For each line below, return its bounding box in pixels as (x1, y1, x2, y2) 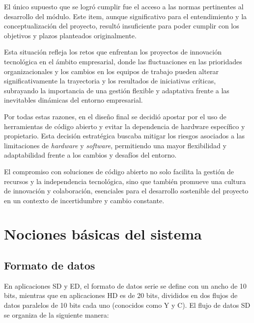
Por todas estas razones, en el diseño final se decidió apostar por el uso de (4, 111, 226, 121)
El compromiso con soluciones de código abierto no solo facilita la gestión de (4, 166, 234, 176)
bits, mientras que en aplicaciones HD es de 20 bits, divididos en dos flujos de (4, 290, 238, 300)
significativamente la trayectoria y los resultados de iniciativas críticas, (4, 76, 216, 86)
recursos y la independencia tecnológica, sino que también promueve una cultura (4, 176, 246, 186)
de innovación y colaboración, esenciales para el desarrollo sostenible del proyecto (4, 186, 249, 196)
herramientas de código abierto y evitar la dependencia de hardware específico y (4, 121, 245, 131)
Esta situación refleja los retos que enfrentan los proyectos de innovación (4, 47, 222, 57)
